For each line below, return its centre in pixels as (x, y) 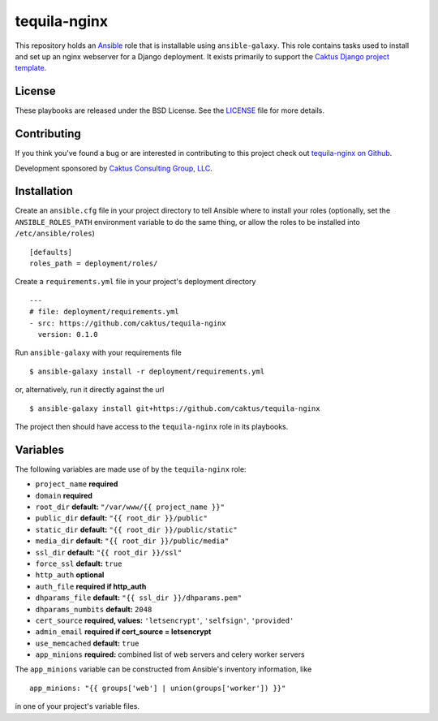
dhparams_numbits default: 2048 (94, 609)
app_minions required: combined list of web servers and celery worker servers (170, 654)
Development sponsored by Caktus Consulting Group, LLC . (114, 168)
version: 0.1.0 (68, 334)
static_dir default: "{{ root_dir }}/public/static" (137, 529)
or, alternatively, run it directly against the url (90, 390)
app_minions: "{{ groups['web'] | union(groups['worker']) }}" (158, 688)
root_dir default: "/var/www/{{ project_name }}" (130, 507)
